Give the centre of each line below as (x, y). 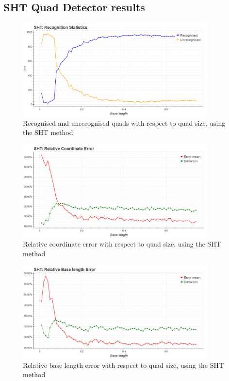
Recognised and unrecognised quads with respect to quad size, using (124, 123)
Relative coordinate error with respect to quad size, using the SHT (122, 244)
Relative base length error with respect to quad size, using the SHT (123, 365)
